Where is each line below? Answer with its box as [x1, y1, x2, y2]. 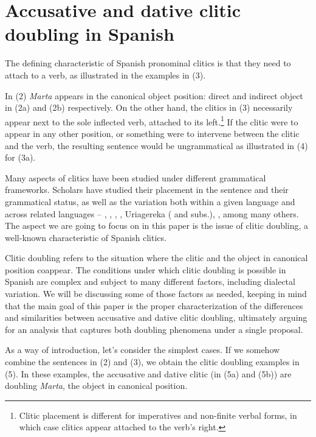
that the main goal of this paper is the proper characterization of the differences [5, 299, 303, 312]
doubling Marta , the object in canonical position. [5, 379, 188, 392]
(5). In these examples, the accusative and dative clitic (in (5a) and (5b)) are [5, 367, 292, 380]
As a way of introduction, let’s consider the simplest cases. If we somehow [5, 343, 280, 356]
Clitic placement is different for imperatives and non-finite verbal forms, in [19, 408, 297, 421]
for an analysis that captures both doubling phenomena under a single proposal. [5, 323, 303, 335]
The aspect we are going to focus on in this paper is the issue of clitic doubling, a [5, 219, 309, 232]
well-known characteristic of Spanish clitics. [5, 231, 167, 243]
